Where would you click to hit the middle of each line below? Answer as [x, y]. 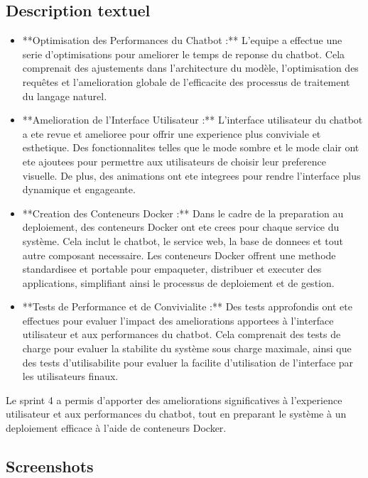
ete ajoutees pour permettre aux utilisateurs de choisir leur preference [174, 161]
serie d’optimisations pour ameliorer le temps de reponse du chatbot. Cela [184, 54]
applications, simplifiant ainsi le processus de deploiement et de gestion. [178, 282]
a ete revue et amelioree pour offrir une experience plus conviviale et [172, 133]
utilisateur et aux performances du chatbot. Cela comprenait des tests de [182, 334]
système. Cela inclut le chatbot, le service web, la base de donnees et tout [183, 240]
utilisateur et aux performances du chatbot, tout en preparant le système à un [176, 414]
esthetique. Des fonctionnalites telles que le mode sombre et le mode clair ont [191, 147]
